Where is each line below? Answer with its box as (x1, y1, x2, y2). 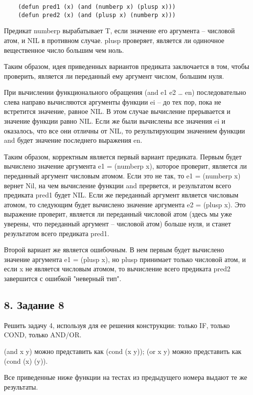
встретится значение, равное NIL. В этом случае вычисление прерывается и (4, 106, 230, 116)
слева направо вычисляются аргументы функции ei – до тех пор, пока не (4, 96, 221, 107)
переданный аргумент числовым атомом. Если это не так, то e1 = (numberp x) (4, 171, 241, 181)
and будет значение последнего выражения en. (4, 135, 142, 145)
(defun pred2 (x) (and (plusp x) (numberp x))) (18, 11, 176, 19)
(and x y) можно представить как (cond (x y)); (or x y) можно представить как (4, 346, 242, 356)
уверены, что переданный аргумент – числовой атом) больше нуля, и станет (4, 219, 231, 228)
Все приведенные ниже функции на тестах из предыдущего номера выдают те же (4, 372, 247, 382)
